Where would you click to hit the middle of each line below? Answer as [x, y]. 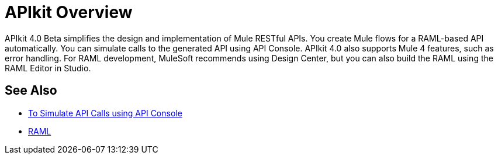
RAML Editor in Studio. [48, 68]
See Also [31, 91]
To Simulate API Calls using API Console [105, 113]
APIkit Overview [69, 12]
